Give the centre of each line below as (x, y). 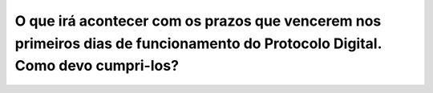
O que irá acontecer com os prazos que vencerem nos (198, 21)
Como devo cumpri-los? (97, 66)
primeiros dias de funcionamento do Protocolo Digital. (198, 43)
